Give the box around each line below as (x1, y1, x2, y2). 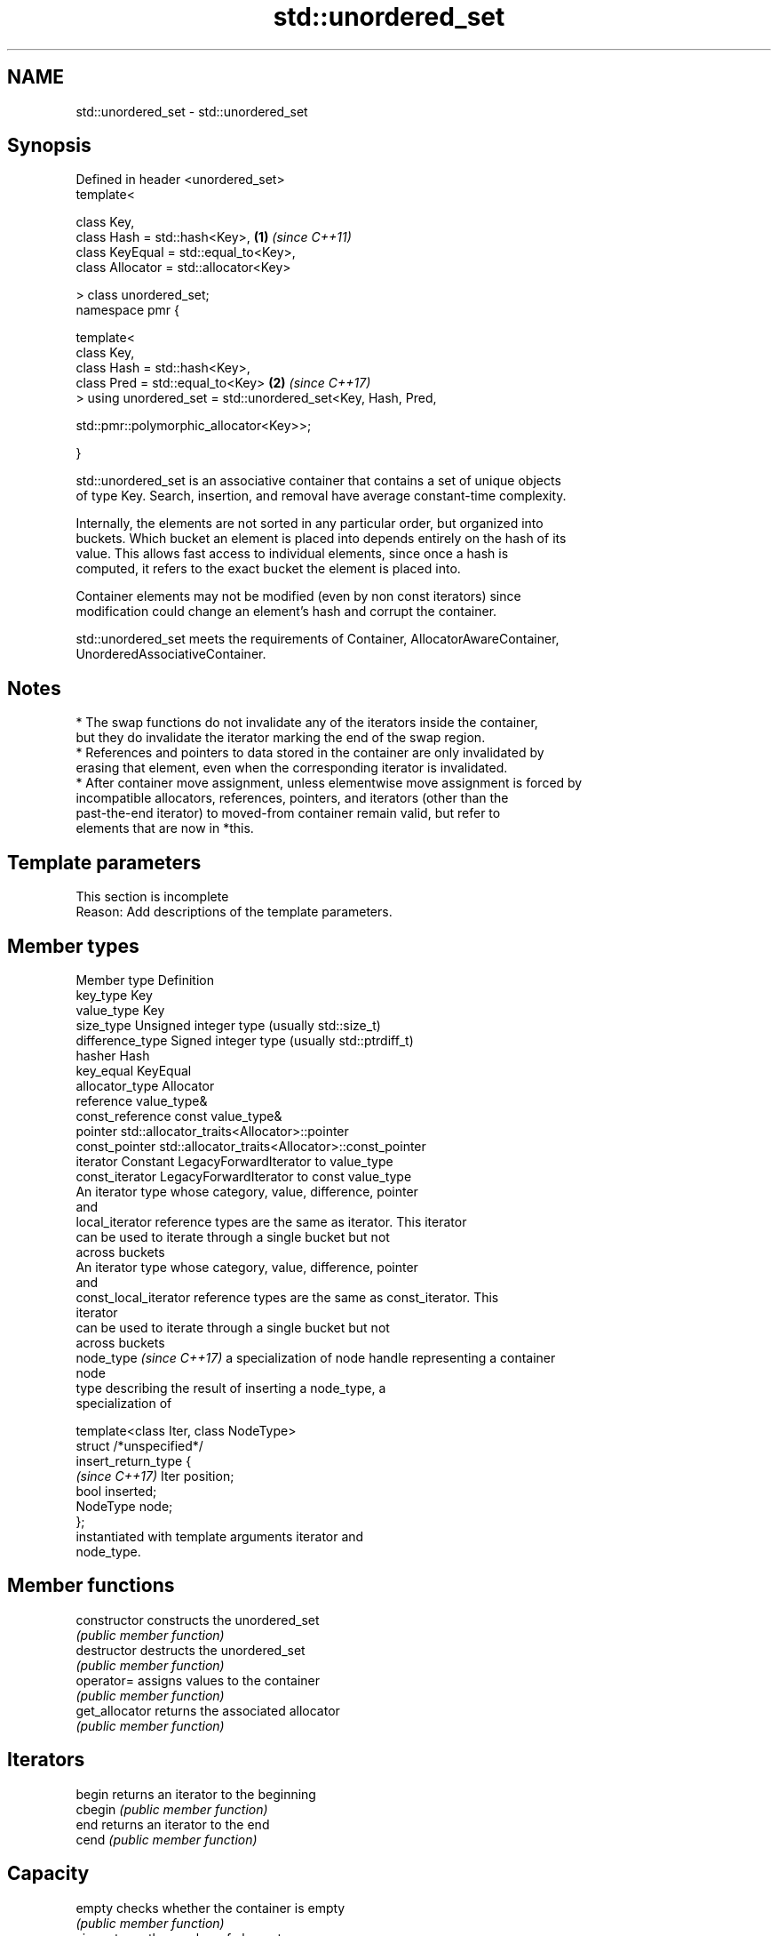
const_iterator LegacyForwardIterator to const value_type (75, 1168, 412, 1184)
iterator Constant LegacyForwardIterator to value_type (75, 1153, 393, 1169)
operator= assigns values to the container (75, 1672, 320, 1688)
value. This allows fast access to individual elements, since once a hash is (75, 546, 509, 562)
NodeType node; (75, 1498, 173, 1514)
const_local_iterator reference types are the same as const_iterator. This (75, 1289, 499, 1305)
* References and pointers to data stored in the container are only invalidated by (75, 745, 544, 761)
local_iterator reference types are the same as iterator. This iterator (75, 1213, 467, 1229)
